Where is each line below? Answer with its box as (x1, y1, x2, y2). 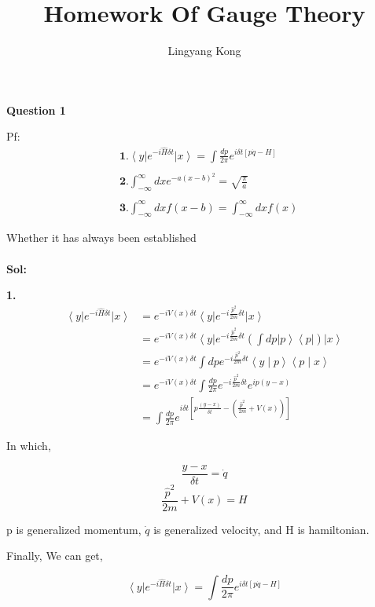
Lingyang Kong (167, 42, 241, 59)
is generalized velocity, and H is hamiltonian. (153, 521, 369, 537)
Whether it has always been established (6, 229, 197, 246)
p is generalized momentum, (6, 521, 142, 537)
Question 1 (6, 101, 66, 118)
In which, (6, 437, 51, 454)
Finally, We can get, (6, 547, 103, 564)
